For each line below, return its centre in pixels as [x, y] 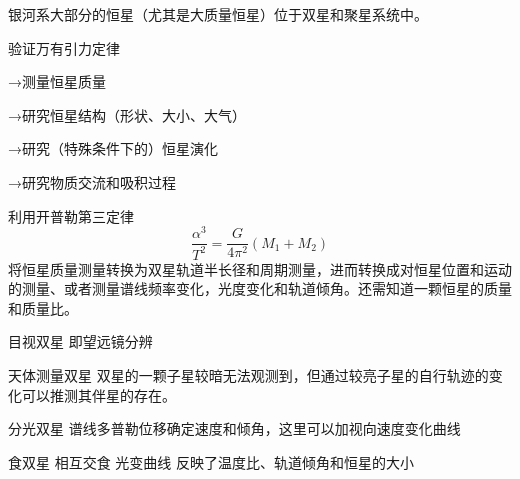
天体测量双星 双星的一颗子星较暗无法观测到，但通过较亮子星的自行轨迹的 [248, 375]
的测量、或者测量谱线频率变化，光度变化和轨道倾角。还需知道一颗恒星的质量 [260, 288]
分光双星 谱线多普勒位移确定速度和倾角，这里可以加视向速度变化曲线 [234, 428]
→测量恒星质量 [57, 81]
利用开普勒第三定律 [71, 215]
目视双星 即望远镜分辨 [80, 341]
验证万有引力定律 [64, 47]
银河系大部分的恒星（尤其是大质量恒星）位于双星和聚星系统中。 [218, 14]
